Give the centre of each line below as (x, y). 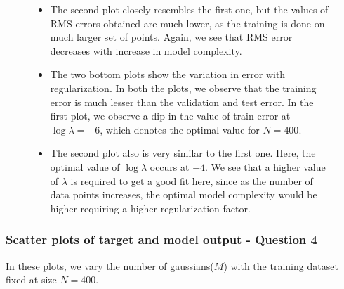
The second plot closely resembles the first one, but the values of (189, 9)
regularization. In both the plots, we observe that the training (183, 88)
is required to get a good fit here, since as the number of (192, 180)
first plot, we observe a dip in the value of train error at (170, 116)
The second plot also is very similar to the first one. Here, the (183, 153)
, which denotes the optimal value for (180, 129)
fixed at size (31, 280)
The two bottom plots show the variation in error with (168, 74)
